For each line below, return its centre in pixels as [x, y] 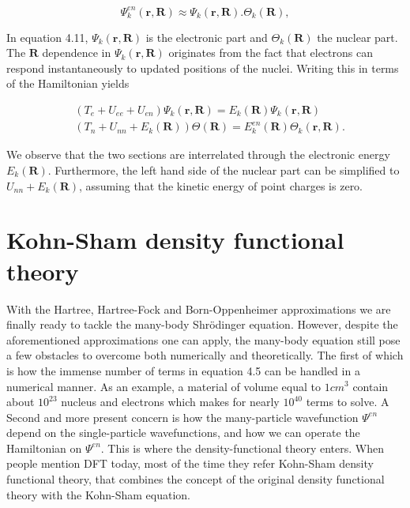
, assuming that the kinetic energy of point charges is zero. [221, 185]
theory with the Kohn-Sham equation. [99, 494]
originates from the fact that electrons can [271, 53]
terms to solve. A [348, 402]
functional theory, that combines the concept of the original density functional [196, 479]
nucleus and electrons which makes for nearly [170, 402]
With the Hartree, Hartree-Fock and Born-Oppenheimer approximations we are [199, 309]
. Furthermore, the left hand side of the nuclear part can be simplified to [224, 170]
